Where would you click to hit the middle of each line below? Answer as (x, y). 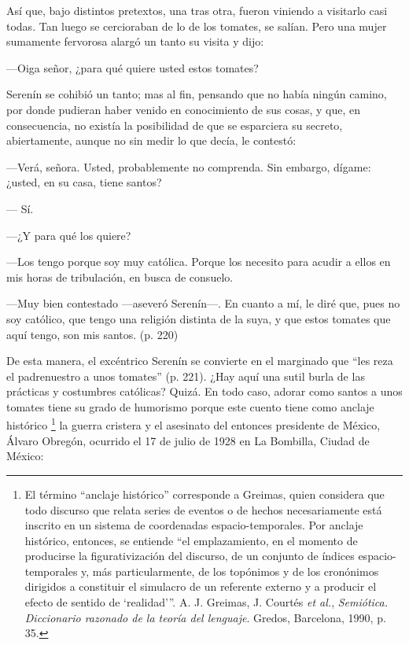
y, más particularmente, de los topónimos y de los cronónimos (230, 571)
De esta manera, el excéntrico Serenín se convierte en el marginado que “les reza (200, 361)
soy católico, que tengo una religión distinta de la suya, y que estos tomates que (199, 318)
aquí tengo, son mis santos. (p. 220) (92, 334)
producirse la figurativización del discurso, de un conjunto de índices (190, 556)
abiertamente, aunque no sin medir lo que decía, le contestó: (151, 140)
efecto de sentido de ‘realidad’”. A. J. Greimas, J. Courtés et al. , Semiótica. (206, 602)
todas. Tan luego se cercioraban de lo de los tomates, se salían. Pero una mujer (197, 26)
